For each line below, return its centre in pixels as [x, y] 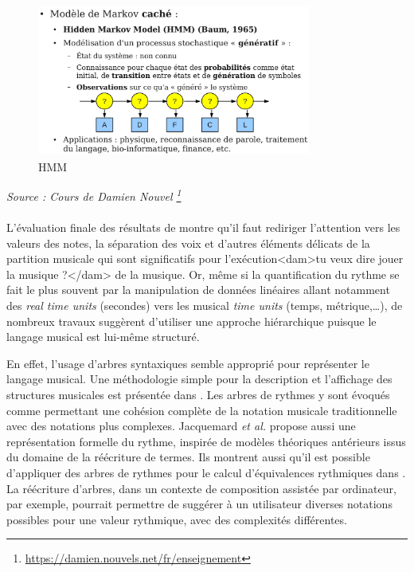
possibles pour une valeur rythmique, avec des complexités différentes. [177, 519]
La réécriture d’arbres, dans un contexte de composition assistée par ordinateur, [201, 488]
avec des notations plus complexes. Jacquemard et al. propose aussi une [181, 426]
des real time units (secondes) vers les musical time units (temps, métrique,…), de [205, 305]
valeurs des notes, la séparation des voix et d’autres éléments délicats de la [188, 243]
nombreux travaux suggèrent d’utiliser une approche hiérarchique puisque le [191, 321]
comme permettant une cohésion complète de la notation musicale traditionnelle [202, 410]
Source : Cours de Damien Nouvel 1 [94, 195]
